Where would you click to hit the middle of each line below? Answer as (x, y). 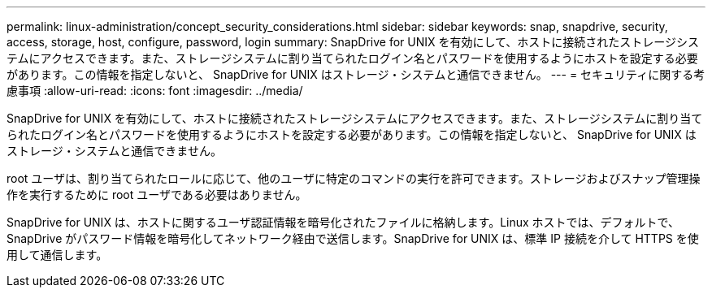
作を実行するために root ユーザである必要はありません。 (157, 195)
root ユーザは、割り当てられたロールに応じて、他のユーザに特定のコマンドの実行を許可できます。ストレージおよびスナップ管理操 (354, 178)
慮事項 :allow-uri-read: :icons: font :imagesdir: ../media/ (155, 91)
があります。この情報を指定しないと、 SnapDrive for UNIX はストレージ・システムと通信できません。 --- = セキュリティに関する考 (356, 74)
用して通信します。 (57, 255)
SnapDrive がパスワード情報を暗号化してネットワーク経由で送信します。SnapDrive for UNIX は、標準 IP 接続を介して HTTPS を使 (353, 238)
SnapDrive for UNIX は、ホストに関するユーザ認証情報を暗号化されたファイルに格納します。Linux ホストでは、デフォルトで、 (343, 222)
